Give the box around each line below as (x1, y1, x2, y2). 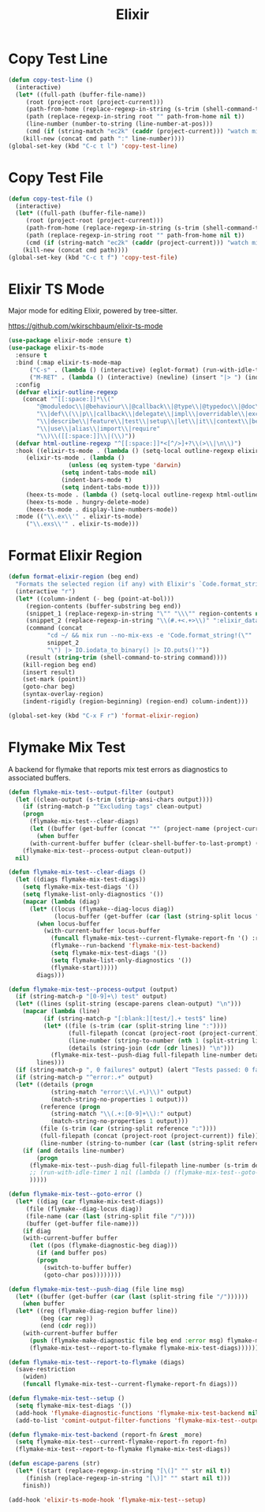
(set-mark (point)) (22, 676, 87, 683)
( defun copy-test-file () (8, 195, 93, 203)
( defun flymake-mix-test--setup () (8, 1394, 125, 1402)
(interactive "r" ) (15, 587, 77, 595)
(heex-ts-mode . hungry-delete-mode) (25, 498, 150, 506)
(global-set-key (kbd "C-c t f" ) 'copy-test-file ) (8, 253, 178, 261)
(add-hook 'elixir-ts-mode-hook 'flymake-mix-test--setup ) (8, 1495, 207, 1504)
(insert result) (22, 668, 77, 676)
